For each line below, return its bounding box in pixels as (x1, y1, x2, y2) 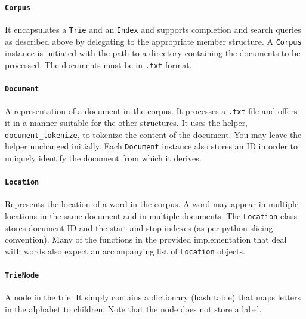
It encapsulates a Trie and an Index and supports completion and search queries (5, 23, 301, 35)
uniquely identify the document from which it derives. (5, 151, 202, 164)
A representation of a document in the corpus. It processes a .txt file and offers (5, 105, 298, 117)
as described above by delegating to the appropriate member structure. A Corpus (5, 35, 302, 47)
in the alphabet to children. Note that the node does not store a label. (5, 302, 262, 315)
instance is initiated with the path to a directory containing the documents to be (5, 47, 301, 59)
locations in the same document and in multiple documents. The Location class (5, 209, 298, 222)
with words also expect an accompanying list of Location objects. (5, 244, 245, 257)
